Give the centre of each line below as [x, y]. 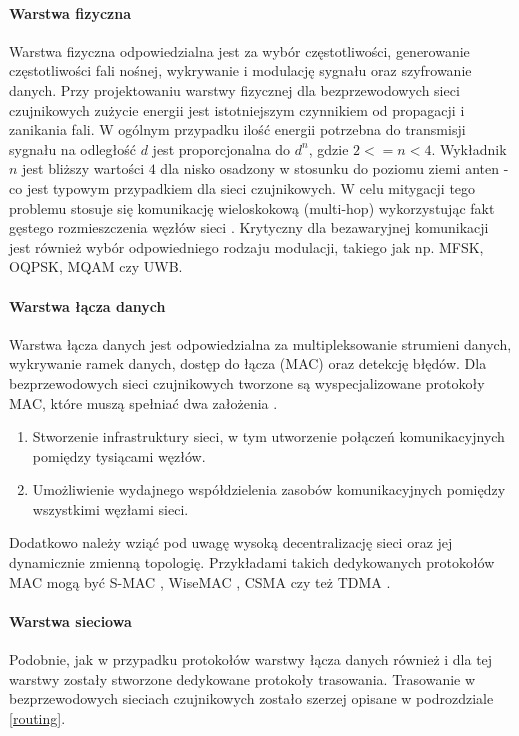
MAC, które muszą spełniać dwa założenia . [143, 402]
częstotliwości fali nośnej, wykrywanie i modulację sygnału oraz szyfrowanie [240, 70]
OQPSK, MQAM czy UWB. [96, 266]
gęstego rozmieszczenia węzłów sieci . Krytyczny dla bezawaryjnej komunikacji [249, 227]
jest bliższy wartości [83, 168]
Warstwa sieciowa [70, 620]
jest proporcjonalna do [221, 148]
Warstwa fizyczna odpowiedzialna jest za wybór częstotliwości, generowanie [239, 50]
